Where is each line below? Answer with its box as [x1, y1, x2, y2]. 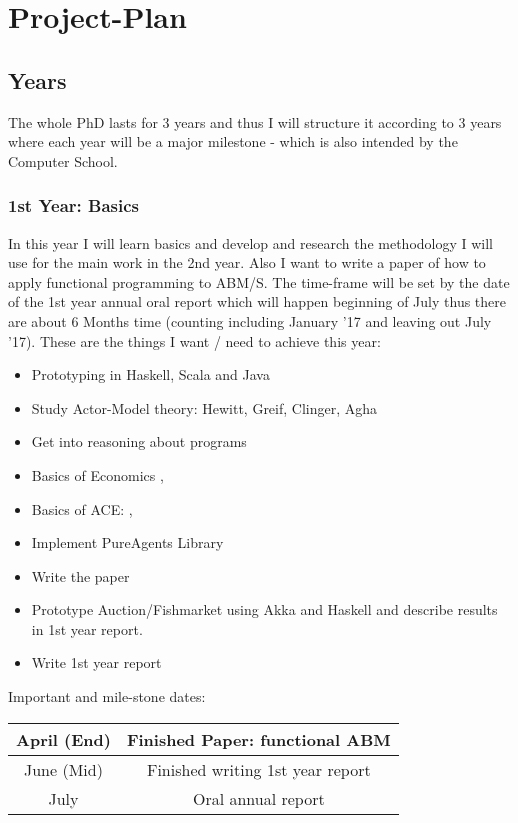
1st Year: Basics [8, 193, 140, 218]
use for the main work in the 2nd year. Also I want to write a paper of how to [8, 252, 486, 273]
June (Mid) [23, 757, 103, 781]
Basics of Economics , [31, 464, 164, 485]
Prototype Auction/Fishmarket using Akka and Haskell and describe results [31, 599, 498, 620]
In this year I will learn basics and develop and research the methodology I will [8, 232, 494, 253]
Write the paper [31, 565, 130, 586]
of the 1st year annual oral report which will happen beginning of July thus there [8, 291, 506, 312]
